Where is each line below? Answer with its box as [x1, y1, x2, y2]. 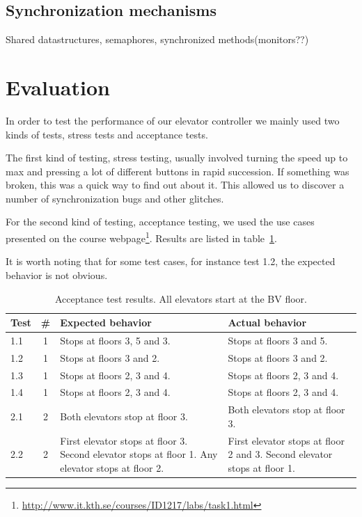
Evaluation [6, 72, 110, 101]
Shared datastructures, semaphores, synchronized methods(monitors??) [6, 32, 309, 47]
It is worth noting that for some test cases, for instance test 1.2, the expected [6, 254, 336, 269]
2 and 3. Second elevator [228, 447, 333, 461]
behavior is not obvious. [6, 267, 108, 282]
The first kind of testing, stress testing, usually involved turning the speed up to [6, 150, 348, 165]
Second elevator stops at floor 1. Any [60, 447, 218, 461]
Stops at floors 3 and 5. [228, 333, 328, 347]
